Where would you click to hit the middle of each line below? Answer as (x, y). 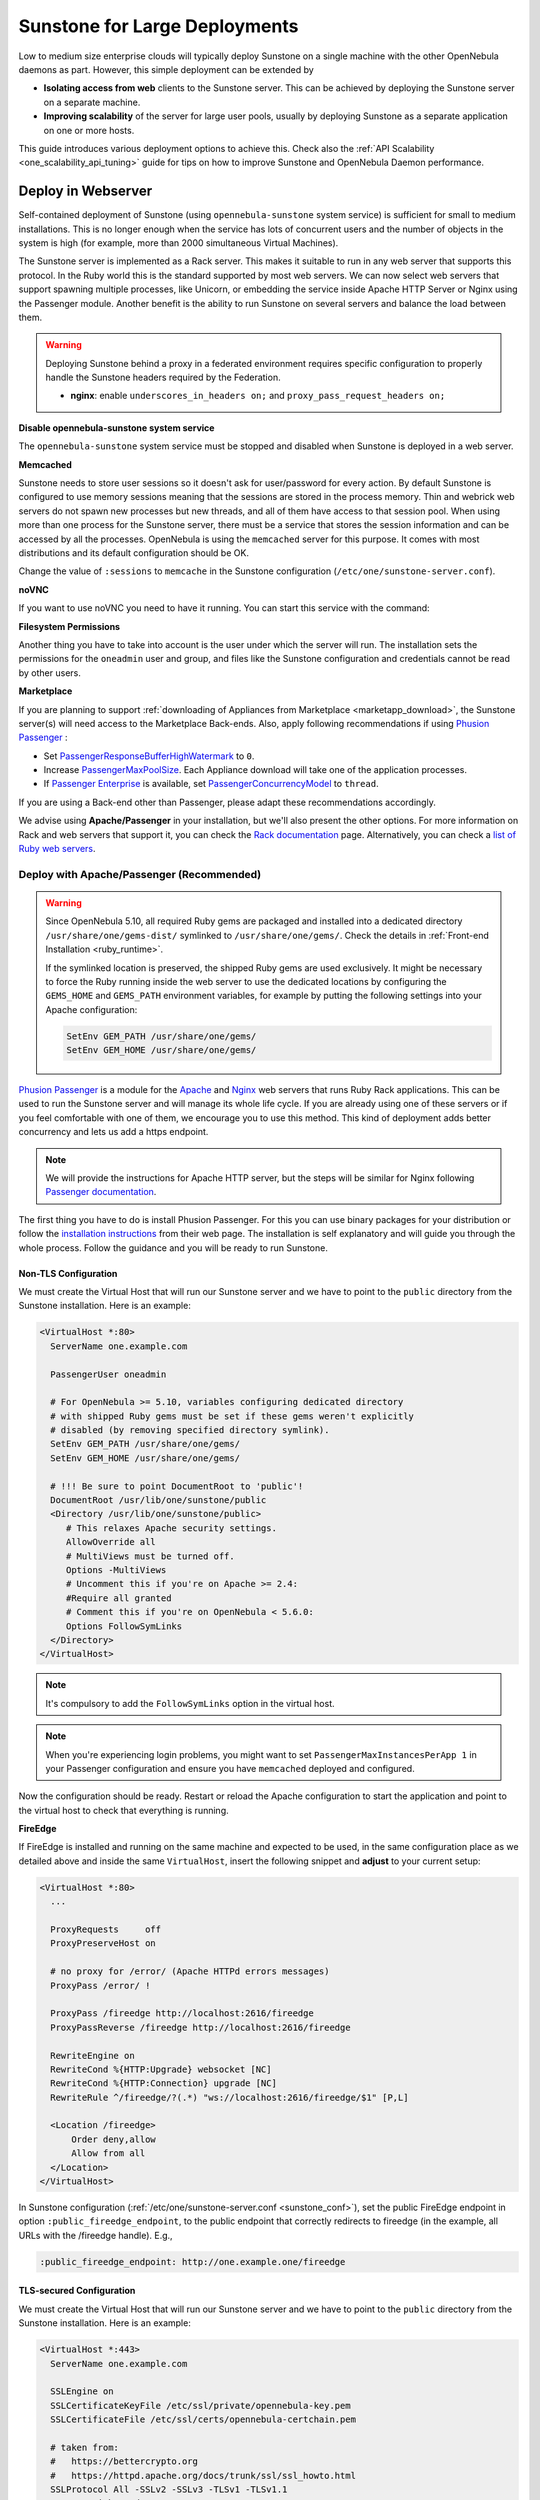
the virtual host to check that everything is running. (123, 1810)
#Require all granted (118, 1598)
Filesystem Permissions (69, 626)
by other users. (50, 672)
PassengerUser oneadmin (108, 1374)
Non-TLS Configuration (68, 1273)
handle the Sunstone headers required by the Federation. (163, 377)
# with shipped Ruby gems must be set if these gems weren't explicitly (232, 1416)
